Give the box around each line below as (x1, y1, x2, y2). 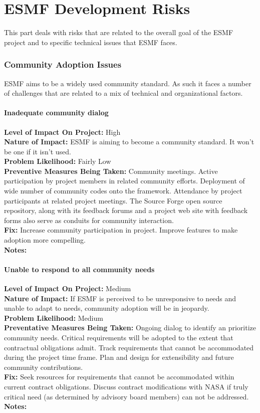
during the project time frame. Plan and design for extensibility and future (4, 352, 234, 362)
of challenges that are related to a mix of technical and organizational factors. (4, 88, 243, 98)
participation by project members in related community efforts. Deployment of (4, 175, 245, 186)
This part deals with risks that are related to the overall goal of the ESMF (4, 27, 233, 38)
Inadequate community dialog (4, 107, 109, 118)
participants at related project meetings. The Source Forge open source (4, 195, 222, 205)
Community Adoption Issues (4, 58, 122, 71)
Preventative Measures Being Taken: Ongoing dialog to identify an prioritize (4, 322, 256, 333)
